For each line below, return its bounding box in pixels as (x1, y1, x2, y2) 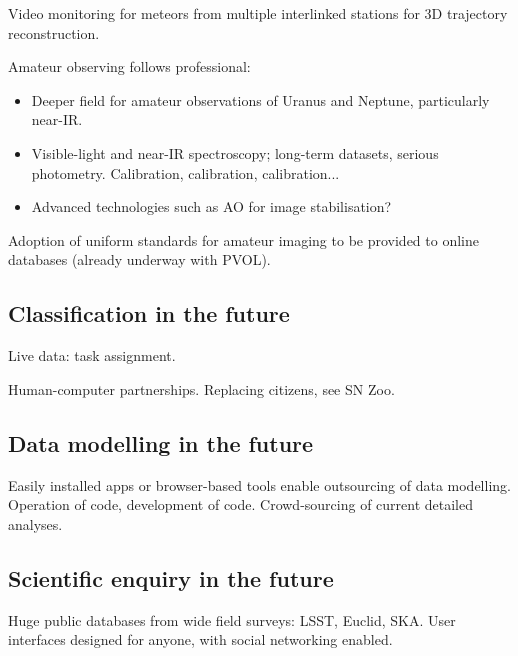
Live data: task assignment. (8, 345, 176, 366)
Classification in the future (8, 298, 290, 329)
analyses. (8, 513, 63, 534)
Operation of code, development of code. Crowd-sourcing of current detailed (8, 494, 474, 515)
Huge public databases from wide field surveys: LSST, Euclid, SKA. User (8, 609, 456, 630)
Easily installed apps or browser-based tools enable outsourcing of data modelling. (8, 474, 511, 495)
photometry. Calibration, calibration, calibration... (31, 162, 340, 183)
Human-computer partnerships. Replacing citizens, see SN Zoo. (8, 378, 395, 399)
